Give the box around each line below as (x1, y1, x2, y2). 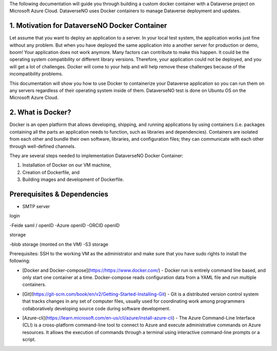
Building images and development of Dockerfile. (22, 176, 124, 182)
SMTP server (22, 203, 50, 209)
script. (22, 337, 36, 343)
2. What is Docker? (9, 108, 71, 117)
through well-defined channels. (9, 143, 76, 149)
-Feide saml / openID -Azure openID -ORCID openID (9, 222, 120, 228)
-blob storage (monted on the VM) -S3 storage (9, 241, 109, 247)
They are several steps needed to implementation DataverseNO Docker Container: (9, 152, 184, 159)
